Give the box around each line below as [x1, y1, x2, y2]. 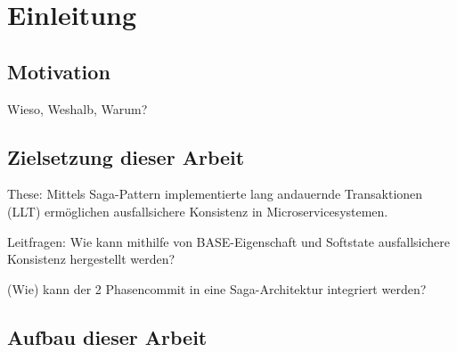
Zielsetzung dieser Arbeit [7, 143, 245, 170]
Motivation [7, 57, 110, 85]
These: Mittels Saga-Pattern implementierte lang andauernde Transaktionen [7, 184, 423, 203]
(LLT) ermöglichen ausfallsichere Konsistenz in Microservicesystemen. [7, 201, 388, 220]
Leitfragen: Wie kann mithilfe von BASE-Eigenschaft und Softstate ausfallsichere [7, 232, 451, 250]
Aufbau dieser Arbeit [7, 323, 208, 350]
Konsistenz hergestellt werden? [7, 250, 175, 268]
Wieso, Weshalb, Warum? [7, 99, 148, 118]
